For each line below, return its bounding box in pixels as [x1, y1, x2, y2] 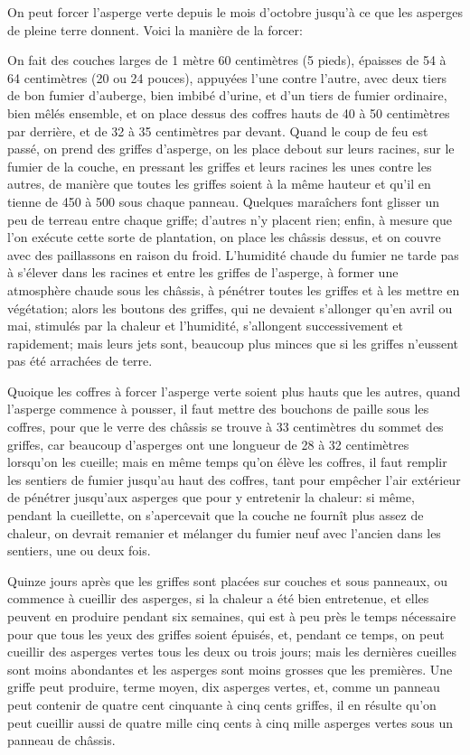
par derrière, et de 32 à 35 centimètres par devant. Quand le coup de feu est [7, 121, 428, 140]
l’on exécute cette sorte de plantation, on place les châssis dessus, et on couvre [7, 228, 441, 247]
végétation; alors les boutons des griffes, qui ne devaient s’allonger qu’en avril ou [7, 298, 453, 317]
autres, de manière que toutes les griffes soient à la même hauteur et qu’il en [7, 174, 431, 193]
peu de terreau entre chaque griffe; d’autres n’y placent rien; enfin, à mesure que [7, 210, 452, 228]
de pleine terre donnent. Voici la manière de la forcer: [7, 20, 303, 39]
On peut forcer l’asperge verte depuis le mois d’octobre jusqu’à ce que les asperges [7, 3, 463, 21]
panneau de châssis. [7, 731, 116, 750]
